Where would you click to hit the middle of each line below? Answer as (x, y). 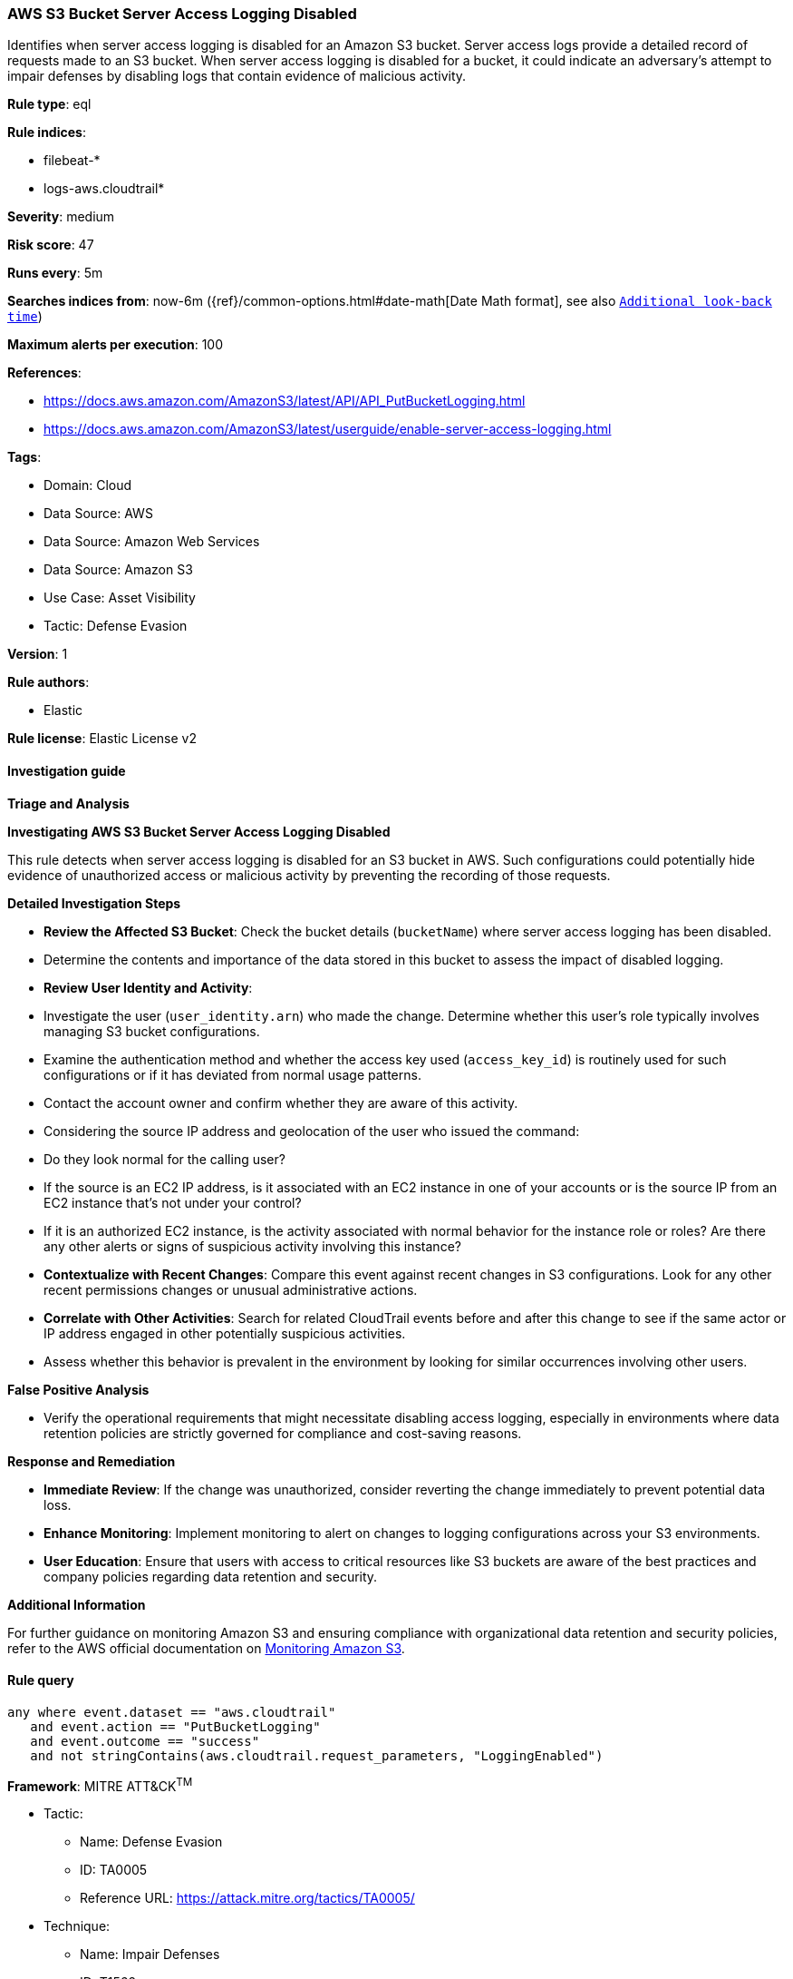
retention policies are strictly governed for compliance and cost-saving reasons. (283, 1433)
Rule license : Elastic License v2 (102, 739)
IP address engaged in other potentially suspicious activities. (225, 1333)
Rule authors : (48, 682)
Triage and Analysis (68, 803)
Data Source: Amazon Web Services (152, 542)
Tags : (24, 457)
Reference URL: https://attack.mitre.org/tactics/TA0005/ (247, 1898)
